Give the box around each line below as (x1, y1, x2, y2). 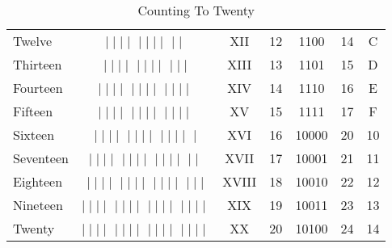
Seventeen (13, 149, 69, 167)
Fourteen (13, 78, 63, 97)
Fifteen (13, 102, 53, 120)
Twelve (13, 32, 52, 50)
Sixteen (13, 125, 55, 144)
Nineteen (13, 195, 63, 214)
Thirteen (13, 55, 62, 74)
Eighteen (13, 172, 63, 191)
